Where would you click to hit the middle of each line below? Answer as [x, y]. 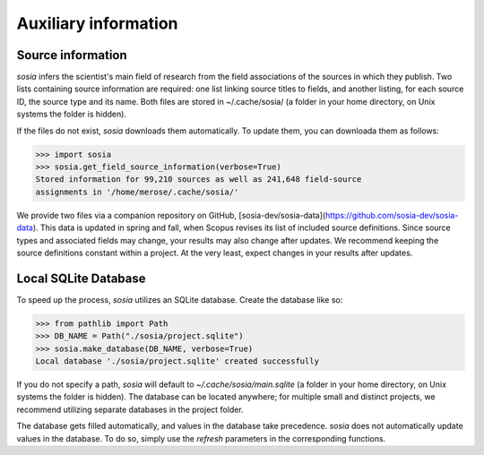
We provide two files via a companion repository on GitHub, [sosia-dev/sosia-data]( [171, 215]
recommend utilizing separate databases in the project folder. [130, 409]
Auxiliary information [97, 23]
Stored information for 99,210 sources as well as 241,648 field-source [199, 180]
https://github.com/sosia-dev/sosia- [392, 215]
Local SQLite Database [82, 278]
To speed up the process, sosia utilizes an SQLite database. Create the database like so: [180, 299]
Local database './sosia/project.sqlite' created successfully [177, 361]
